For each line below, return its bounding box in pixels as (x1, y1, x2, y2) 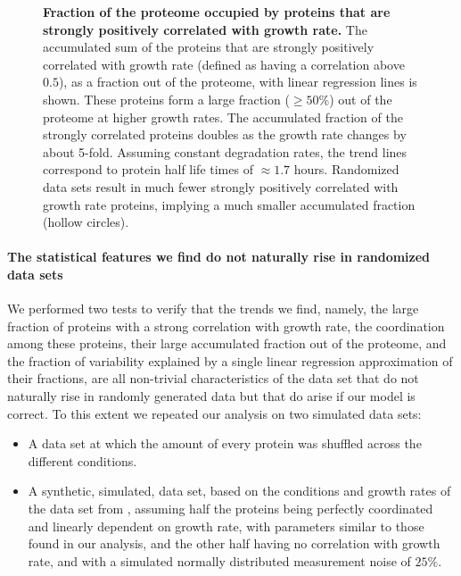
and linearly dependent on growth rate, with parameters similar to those (28, 516, 424, 535)
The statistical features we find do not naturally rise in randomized (7, 247, 431, 266)
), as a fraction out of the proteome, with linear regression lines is (58, 72, 417, 91)
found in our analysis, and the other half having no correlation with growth (28, 534, 440, 553)
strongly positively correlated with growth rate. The (43, 20, 367, 38)
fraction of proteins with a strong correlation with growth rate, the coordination (7, 316, 445, 335)
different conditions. (28, 451, 137, 470)
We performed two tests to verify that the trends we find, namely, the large (7, 299, 419, 318)
